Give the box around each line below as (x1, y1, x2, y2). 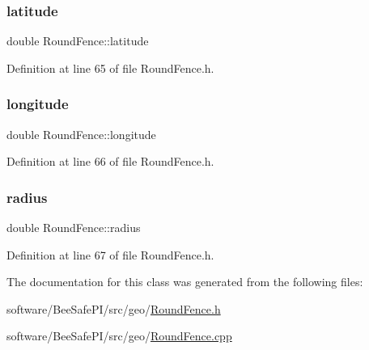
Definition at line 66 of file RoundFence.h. (6, 153, 214, 170)
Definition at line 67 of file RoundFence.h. (6, 246, 214, 263)
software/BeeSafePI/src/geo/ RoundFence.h (6, 300, 221, 317)
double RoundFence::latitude (6, 32, 149, 49)
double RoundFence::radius (6, 219, 141, 236)
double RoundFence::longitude (6, 125, 156, 142)
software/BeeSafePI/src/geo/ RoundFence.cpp (6, 327, 232, 344)
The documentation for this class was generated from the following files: (6, 273, 363, 290)
